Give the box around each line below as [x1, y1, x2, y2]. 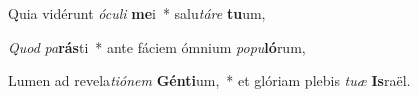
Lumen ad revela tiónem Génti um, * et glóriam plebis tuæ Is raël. [8, 70, 411, 91]
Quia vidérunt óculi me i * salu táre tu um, [8, 3, 266, 23]
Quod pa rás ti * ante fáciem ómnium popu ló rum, [8, 36, 306, 57]
